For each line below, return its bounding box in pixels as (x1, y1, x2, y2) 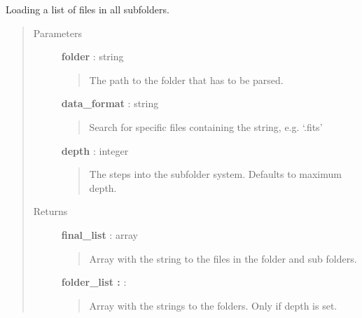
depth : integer (61, 143, 129, 158)
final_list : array (61, 227, 138, 242)
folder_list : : (61, 275, 127, 289)
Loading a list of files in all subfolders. (6, 2, 169, 16)
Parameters (33, 25, 82, 40)
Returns (33, 204, 68, 219)
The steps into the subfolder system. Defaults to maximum (89, 167, 342, 181)
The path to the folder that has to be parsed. (89, 72, 284, 87)
